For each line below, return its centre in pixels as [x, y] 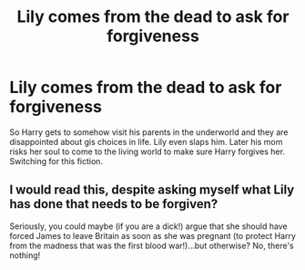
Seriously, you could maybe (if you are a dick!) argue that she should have [149, 226]
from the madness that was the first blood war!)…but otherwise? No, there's [152, 245]
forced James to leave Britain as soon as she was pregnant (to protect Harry [152, 235]
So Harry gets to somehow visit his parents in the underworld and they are [149, 132]
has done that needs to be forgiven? [114, 204]
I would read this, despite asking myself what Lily [152, 190]
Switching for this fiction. [56, 161]
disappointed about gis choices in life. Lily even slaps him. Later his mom [146, 141]
